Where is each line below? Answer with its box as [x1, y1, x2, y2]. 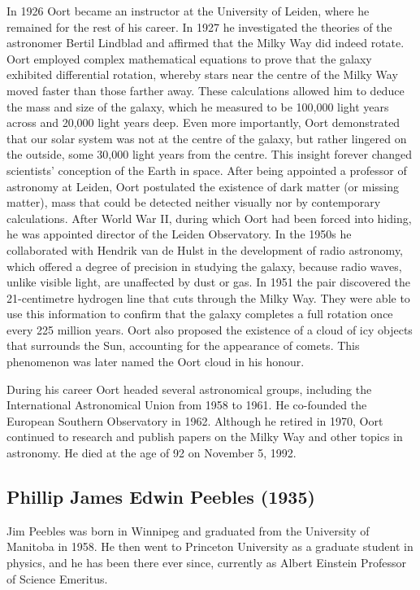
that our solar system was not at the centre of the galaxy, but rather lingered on [6, 129, 407, 146]
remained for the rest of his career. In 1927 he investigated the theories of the [6, 18, 392, 35]
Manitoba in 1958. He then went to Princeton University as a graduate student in [6, 538, 414, 555]
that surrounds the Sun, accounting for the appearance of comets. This [6, 337, 360, 354]
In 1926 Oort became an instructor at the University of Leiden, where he [6, 2, 370, 19]
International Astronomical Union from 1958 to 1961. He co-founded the [6, 396, 367, 413]
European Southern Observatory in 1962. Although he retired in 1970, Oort [6, 412, 383, 429]
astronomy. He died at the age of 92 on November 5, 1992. [6, 444, 297, 461]
